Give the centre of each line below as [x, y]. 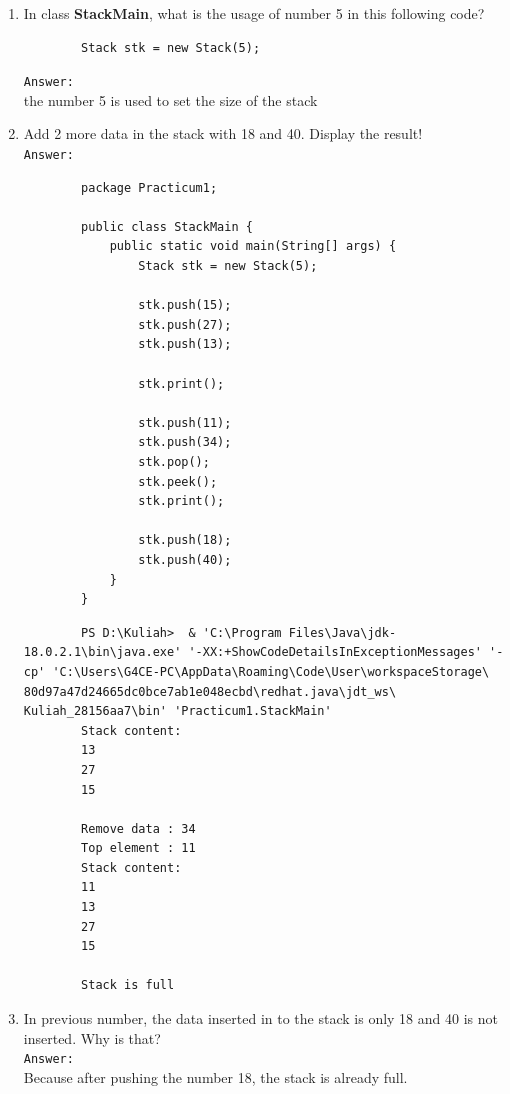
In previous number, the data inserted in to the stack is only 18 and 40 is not [260, 1018]
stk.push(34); [185, 442]
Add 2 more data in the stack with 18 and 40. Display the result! [223, 133]
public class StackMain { [167, 226]
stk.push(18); [185, 540]
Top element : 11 [138, 848]
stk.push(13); [185, 344]
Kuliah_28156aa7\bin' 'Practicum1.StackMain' [177, 711]
